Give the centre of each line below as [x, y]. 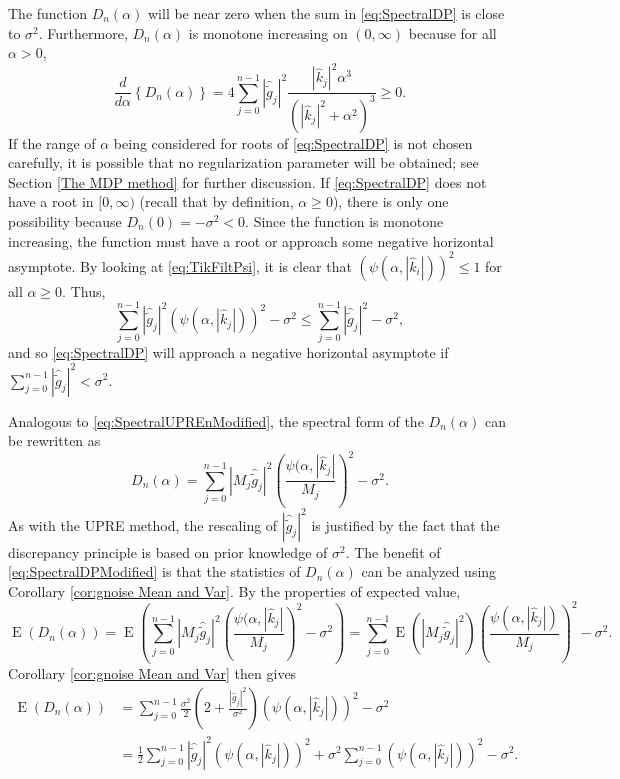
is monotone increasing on [268, 32]
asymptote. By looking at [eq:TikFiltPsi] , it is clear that [180, 265]
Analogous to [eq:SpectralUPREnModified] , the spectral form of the [216, 420]
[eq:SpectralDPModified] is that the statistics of [154, 571]
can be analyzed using [429, 571]
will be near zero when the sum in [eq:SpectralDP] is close [326, 13]
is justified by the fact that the [405, 524]
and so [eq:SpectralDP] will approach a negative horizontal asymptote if [228, 352]
